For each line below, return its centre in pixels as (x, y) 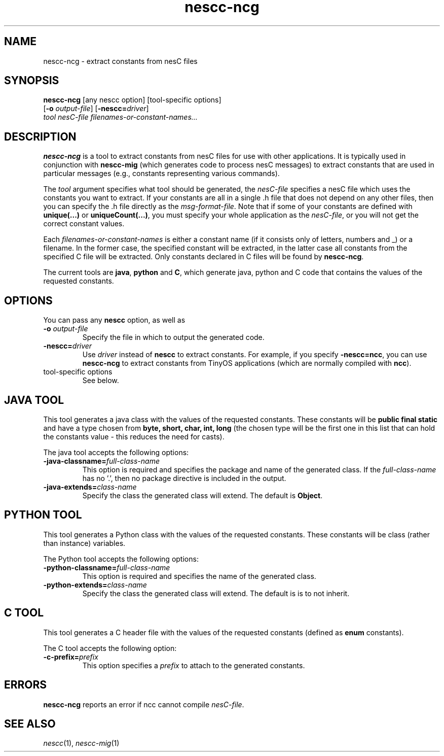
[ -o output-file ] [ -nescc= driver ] (96, 109)
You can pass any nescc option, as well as (114, 320)
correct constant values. (84, 224)
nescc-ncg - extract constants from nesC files (120, 61)
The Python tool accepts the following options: (121, 559)
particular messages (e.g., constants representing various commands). (161, 174)
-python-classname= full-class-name (107, 567)
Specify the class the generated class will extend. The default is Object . (202, 495)
